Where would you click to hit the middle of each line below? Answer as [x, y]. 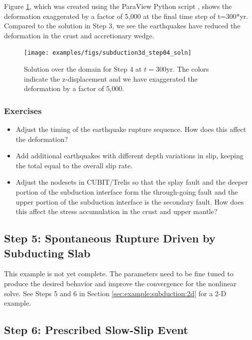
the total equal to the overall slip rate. [74, 165]
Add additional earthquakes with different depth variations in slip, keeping [129, 156]
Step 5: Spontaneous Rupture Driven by [110, 238]
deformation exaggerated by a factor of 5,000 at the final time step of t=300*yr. [126, 16]
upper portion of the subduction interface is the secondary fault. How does [130, 201]
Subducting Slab [47, 253]
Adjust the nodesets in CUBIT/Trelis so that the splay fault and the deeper [132, 182]
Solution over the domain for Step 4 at [83, 69]
